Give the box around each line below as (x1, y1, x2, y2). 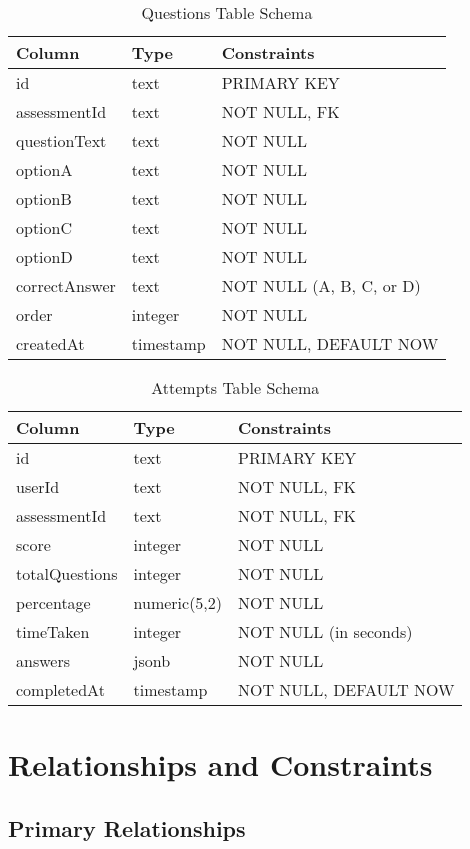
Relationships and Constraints (8, 744, 433, 785)
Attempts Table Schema (151, 376, 320, 399)
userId (16, 475, 60, 498)
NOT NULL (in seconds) (238, 620, 413, 643)
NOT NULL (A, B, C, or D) (221, 274, 421, 297)
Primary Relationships (8, 812, 246, 843)
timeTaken (16, 620, 90, 643)
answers (16, 649, 70, 672)
